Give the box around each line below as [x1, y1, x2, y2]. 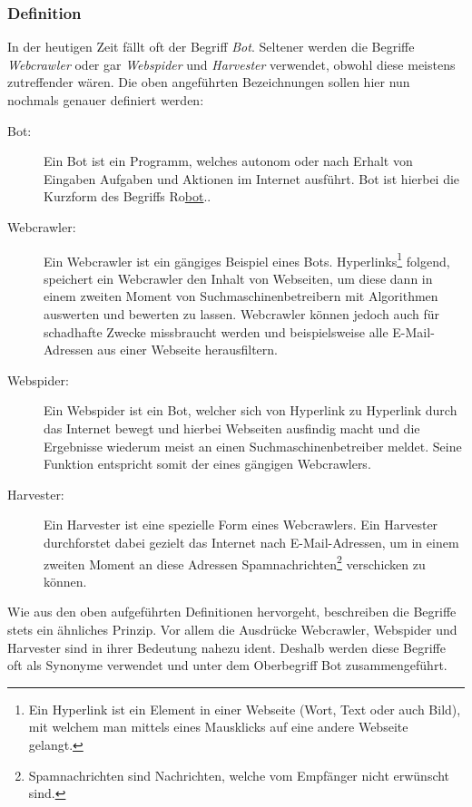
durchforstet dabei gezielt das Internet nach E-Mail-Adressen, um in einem [44, 532, 459, 551]
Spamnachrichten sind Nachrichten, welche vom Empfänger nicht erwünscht [28, 765, 450, 784]
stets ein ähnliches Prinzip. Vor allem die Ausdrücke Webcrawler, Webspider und [7, 619, 457, 638]
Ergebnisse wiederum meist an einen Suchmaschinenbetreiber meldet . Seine [44, 436, 462, 455]
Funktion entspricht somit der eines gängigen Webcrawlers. [44, 454, 371, 473]
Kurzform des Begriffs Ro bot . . [44, 187, 211, 206]
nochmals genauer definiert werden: [7, 91, 204, 109]
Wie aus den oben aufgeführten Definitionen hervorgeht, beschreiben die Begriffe [7, 602, 457, 621]
